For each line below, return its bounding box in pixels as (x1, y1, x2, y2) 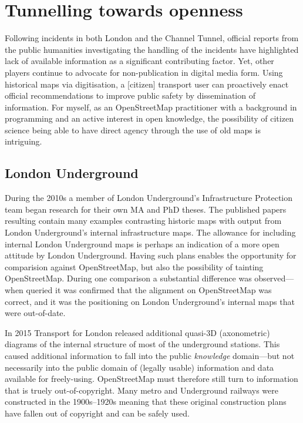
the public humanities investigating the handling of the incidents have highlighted (5, 43, 299, 55)
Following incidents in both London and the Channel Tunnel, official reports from (5, 32, 299, 44)
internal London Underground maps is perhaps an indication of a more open (5, 237, 280, 250)
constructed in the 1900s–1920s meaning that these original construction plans (5, 395, 287, 408)
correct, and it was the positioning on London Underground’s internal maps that (5, 295, 295, 307)
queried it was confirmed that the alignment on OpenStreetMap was (26, 284, 272, 296)
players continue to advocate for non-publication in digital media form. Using (5, 66, 283, 78)
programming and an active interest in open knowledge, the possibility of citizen (5, 112, 294, 125)
